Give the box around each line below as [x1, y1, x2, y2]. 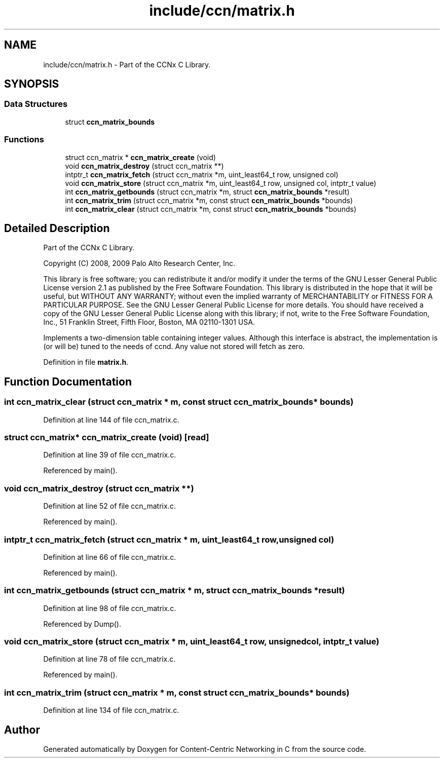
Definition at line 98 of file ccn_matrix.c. [43, 603, 176, 613]
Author [4, 723, 40, 736]
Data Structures [4, 99, 68, 109]
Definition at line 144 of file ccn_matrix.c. [43, 415, 179, 424]
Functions [4, 134, 44, 145]
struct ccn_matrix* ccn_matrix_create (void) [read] [4, 432, 209, 442]
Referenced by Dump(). [43, 619, 122, 628]
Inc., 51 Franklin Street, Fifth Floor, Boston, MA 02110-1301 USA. [43, 318, 255, 327]
